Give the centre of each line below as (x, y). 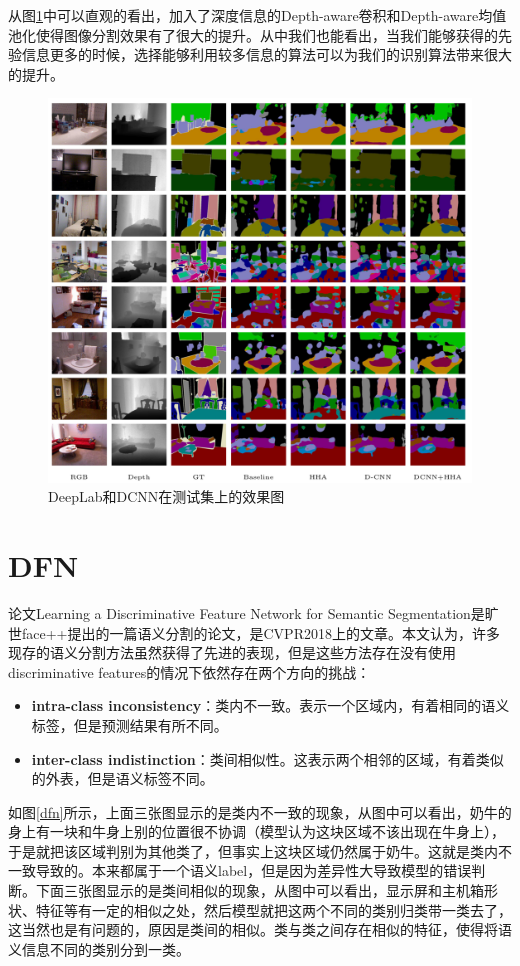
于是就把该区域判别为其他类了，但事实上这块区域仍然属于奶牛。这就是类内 (253, 850)
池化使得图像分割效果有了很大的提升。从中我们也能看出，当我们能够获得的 (253, 34)
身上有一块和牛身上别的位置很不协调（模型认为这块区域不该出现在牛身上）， (256, 831)
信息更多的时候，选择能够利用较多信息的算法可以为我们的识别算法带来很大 (266, 54)
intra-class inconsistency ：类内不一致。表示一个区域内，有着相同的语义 (270, 705)
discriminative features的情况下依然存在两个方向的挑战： (189, 671)
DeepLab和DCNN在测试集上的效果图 (166, 496)
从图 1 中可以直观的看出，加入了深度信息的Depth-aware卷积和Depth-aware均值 (257, 15)
